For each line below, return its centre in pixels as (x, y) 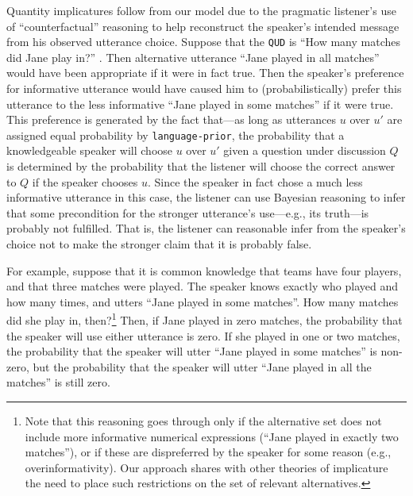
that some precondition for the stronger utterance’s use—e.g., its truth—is (188, 212)
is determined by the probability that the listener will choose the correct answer (201, 166)
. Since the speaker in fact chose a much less (255, 181)
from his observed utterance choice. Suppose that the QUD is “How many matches (203, 42)
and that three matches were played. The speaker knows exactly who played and (203, 286)
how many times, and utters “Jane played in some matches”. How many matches (203, 301)
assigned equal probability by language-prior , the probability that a (176, 135)
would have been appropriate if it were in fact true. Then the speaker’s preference (205, 73)
